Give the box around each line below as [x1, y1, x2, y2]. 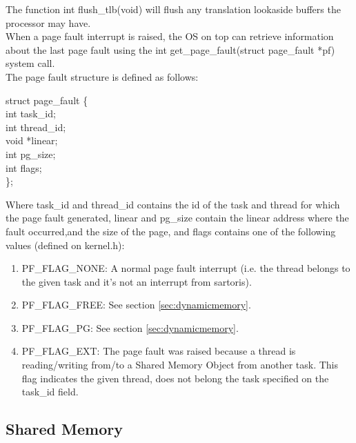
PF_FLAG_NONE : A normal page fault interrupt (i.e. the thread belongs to [21, 261, 350, 275]
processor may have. [6, 15, 91, 30]
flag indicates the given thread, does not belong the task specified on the [21, 371, 329, 385]
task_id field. [21, 384, 79, 399]
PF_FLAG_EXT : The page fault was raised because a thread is [21, 344, 296, 358]
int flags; [6, 160, 42, 175]
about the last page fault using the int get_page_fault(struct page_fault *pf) [6, 42, 335, 57]
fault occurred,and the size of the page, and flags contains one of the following [6, 224, 336, 238]
